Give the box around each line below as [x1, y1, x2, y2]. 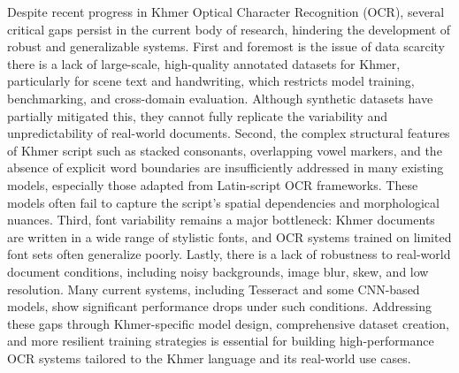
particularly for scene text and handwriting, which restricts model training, [7, 72, 415, 90]
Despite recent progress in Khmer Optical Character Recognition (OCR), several [7, 3, 445, 20]
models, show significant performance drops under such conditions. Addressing [7, 297, 432, 316]
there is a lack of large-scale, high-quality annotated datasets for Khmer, [7, 54, 401, 72]
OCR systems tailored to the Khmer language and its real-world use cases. [7, 348, 411, 367]
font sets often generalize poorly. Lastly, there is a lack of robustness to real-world [7, 245, 451, 263]
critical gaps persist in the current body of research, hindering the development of [7, 19, 451, 38]
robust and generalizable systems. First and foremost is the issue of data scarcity [7, 37, 446, 56]
